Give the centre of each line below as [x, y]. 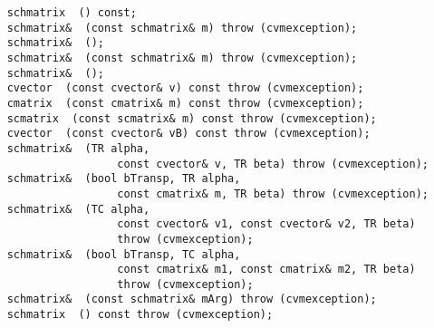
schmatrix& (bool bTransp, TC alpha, [124, 254]
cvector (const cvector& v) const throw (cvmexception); [185, 88]
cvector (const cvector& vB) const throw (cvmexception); [188, 134]
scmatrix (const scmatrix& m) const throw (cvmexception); [192, 118]
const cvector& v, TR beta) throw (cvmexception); [273, 164]
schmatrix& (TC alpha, [78, 209]
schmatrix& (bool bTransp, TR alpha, [124, 179]
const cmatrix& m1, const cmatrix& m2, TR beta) [266, 270]
